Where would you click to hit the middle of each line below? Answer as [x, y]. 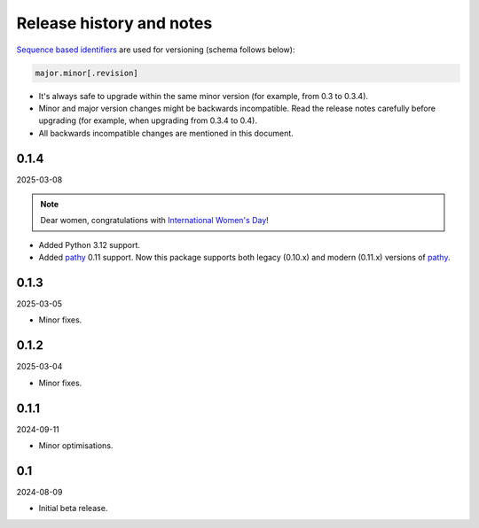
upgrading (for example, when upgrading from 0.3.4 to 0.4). [148, 120]
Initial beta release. [73, 509]
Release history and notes [114, 23]
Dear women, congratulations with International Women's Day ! [155, 221]
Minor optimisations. [76, 446]
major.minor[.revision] [87, 73]
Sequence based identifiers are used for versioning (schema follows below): [156, 50]
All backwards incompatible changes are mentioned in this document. [166, 133]
